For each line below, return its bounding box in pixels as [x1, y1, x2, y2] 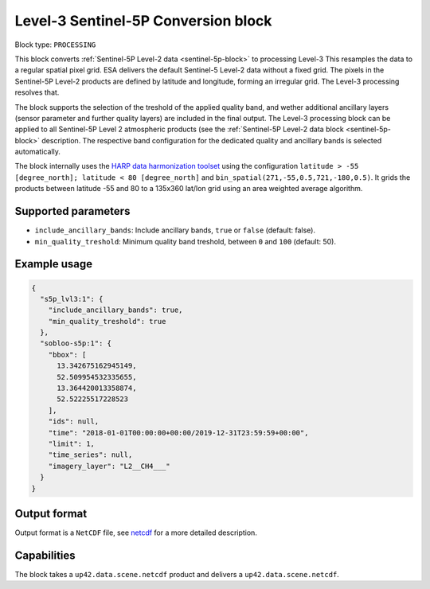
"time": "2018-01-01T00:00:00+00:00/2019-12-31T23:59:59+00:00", [48, 428, 309, 437]
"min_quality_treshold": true [48, 317, 166, 326]
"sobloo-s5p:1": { [40, 339, 111, 348]
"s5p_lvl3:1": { [40, 294, 104, 303]
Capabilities [14, 548, 76, 562]
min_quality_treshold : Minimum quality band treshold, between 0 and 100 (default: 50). [34, 236, 337, 246]
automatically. [14, 147, 61, 157]
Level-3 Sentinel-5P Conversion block [14, 12, 272, 29]
